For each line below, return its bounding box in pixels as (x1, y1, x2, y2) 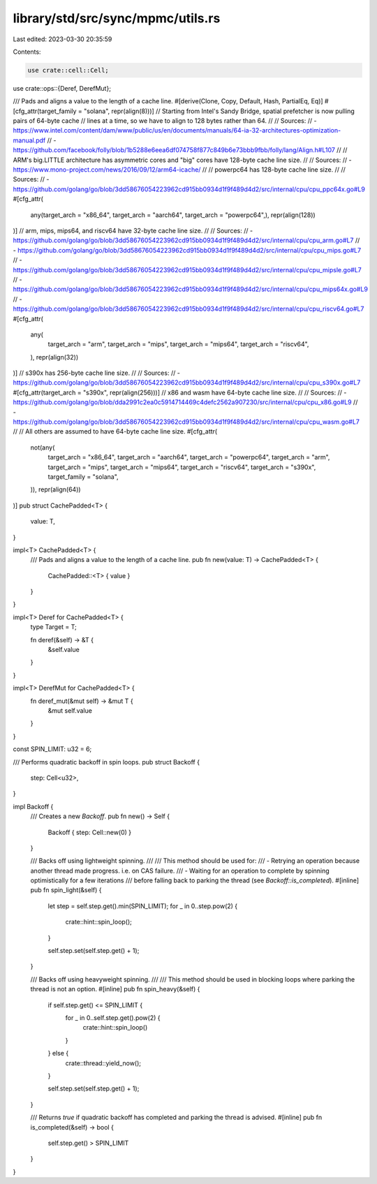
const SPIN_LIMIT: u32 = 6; (13, 745, 92, 753)
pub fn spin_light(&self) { (30, 886, 102, 894)
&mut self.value (47, 706, 92, 715)
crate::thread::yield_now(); (65, 1058, 142, 1067)
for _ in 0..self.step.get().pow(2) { (65, 1013, 161, 1022)
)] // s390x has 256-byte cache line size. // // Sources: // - (13, 369, 181, 377)
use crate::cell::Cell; (27, 66, 110, 74)
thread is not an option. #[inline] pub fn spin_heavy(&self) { (30, 985, 200, 993)
